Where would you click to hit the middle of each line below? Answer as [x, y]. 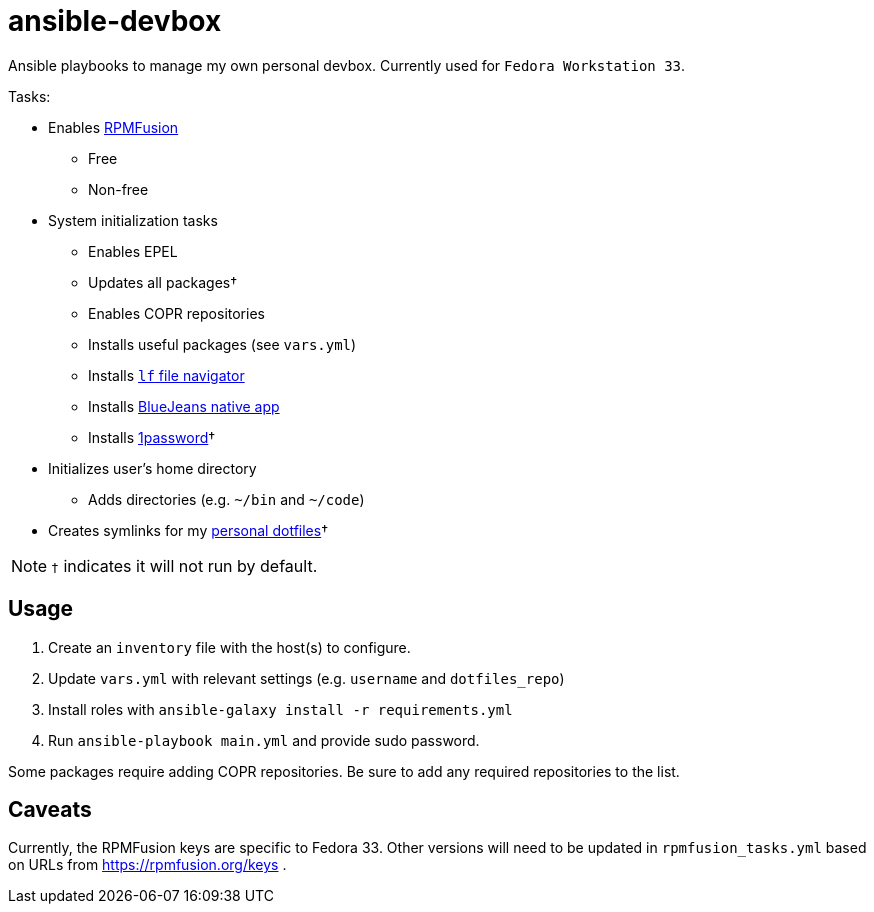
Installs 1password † [152, 437]
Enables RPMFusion [113, 127]
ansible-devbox [115, 21]
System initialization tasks [133, 220]
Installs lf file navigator [166, 375]
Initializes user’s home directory [152, 468]
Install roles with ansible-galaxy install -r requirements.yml [280, 709]
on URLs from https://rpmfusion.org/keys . [147, 865]
